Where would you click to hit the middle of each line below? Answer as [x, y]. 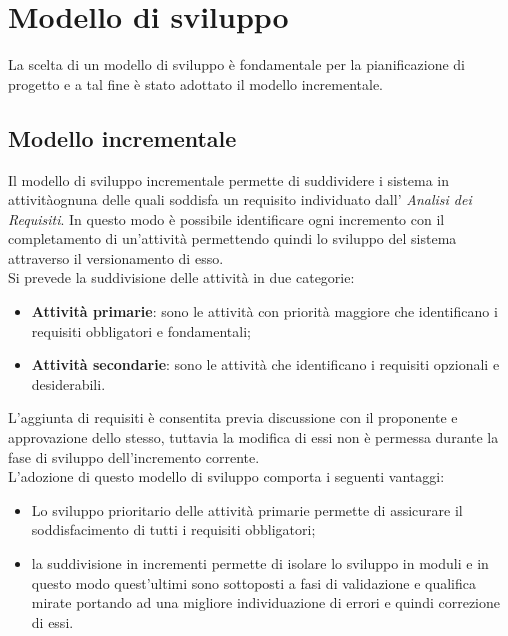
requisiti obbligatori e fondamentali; [141, 330]
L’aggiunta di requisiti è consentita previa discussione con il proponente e [233, 417]
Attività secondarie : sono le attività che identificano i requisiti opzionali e [265, 364]
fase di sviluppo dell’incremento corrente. [134, 456]
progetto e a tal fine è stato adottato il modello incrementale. [196, 83]
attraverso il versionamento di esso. [116, 257]
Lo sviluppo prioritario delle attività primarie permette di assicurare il [247, 509]
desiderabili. [68, 383]
